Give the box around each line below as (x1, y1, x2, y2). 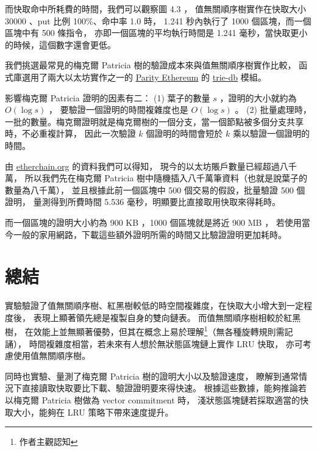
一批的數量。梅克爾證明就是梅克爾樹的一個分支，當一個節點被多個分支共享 (5, 115, 304, 128)
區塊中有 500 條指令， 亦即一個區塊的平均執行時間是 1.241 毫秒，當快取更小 (5, 26, 308, 39)
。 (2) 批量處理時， (235, 103, 312, 116)
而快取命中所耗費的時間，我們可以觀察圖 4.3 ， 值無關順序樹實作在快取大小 (5, 2, 306, 15)
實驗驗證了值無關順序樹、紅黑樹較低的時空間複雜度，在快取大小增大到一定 (5, 299, 304, 312)
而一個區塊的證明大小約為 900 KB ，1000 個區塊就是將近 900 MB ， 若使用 (5, 215, 302, 228)
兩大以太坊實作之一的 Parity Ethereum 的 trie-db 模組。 (47, 70, 266, 83)
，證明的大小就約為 (219, 91, 297, 104)
